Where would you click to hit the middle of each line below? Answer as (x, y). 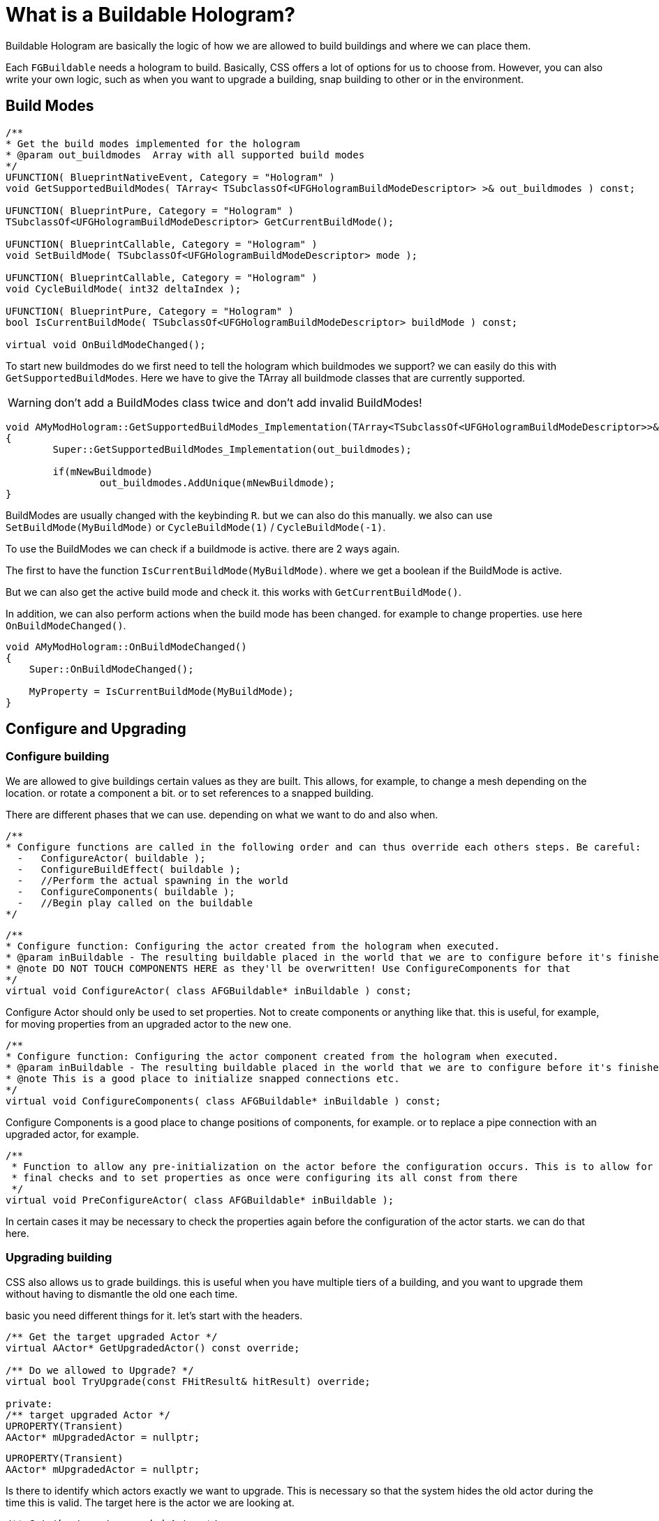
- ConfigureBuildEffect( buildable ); (129, 869)
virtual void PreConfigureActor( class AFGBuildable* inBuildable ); (200, 1200)
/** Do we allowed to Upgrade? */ (100, 1370)
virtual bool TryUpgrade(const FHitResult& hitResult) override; (188, 1381)
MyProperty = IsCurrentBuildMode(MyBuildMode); (162, 691)
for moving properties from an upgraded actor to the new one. (149, 1024)
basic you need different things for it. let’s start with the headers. (154, 1315)
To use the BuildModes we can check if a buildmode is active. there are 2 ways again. (203, 548)
